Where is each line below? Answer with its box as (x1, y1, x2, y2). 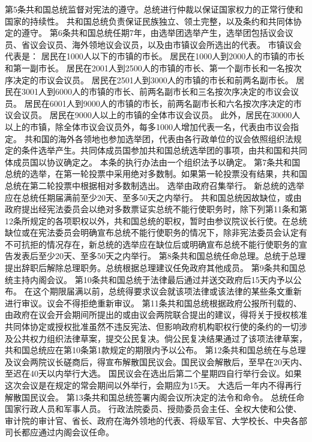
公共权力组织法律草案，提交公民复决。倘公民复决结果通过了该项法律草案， (13, 332, 307, 344)
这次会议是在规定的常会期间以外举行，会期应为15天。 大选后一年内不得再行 (5, 379, 302, 391)
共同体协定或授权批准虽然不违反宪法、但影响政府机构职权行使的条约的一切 (5, 320, 299, 333)
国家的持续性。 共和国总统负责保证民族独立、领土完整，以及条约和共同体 (5, 14, 293, 27)
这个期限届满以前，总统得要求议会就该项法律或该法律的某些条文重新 (32, 285, 302, 297)
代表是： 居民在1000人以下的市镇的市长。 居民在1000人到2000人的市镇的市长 (5, 50, 305, 62)
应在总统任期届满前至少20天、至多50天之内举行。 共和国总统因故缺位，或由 (5, 191, 302, 203)
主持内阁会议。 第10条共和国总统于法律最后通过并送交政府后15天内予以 (13, 273, 293, 285)
